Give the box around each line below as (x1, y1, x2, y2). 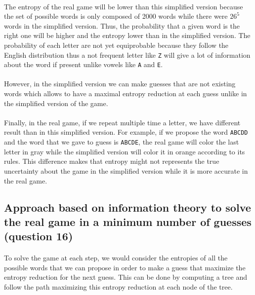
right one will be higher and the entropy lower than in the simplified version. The (4, 30, 251, 40)
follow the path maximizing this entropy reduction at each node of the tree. (4, 282, 233, 292)
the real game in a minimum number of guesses (4, 214, 252, 229)
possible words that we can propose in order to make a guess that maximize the (4, 262, 246, 272)
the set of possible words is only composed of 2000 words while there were (4, 11, 228, 21)
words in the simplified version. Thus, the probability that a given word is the (4, 20, 240, 31)
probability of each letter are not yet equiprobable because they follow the (4, 39, 229, 50)
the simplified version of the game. (4, 98, 108, 108)
